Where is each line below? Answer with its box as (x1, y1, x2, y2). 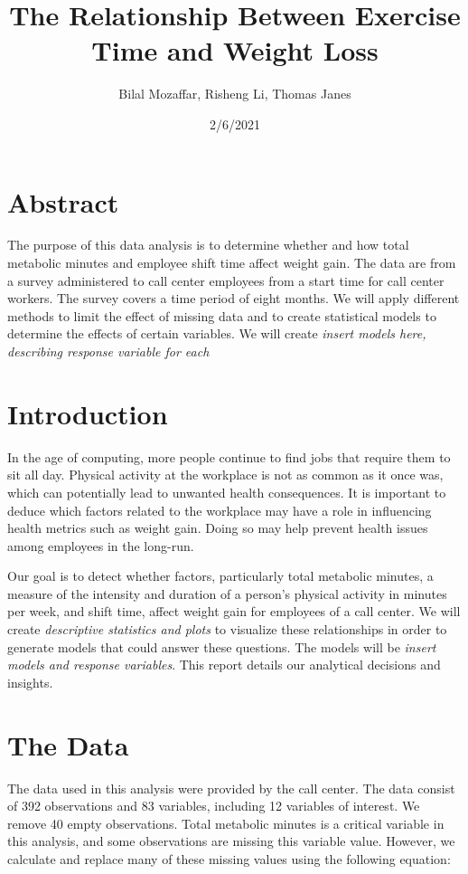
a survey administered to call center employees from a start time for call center (7, 271, 445, 290)
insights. (7, 672, 53, 691)
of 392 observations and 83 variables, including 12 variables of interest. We (7, 796, 420, 815)
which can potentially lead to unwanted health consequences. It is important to (7, 482, 446, 501)
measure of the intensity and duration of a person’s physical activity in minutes (7, 584, 447, 603)
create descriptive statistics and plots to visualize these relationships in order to (7, 620, 447, 639)
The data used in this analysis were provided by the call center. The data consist (7, 778, 455, 797)
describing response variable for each (7, 342, 210, 360)
